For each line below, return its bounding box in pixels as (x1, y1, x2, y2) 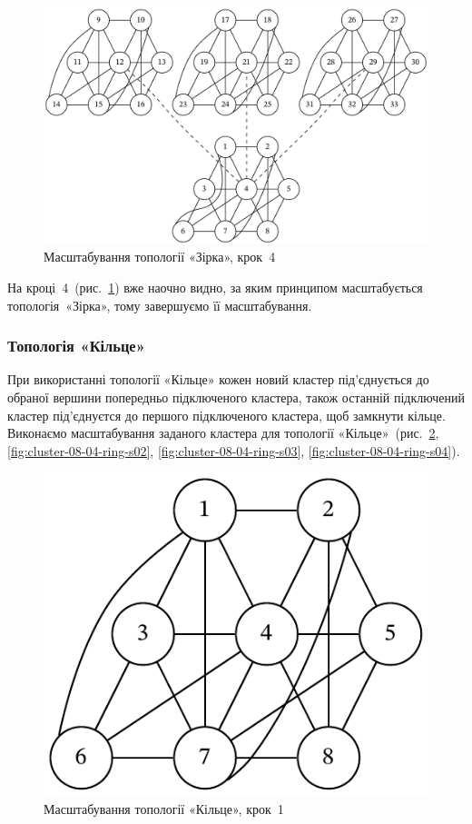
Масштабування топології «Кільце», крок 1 (44, 799, 284, 818)
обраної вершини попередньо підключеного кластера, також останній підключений (7, 388, 465, 407)
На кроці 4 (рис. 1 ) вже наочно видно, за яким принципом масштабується (7, 278, 423, 297)
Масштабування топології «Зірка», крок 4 (44, 247, 276, 266)
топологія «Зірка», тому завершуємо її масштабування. (7, 295, 312, 314)
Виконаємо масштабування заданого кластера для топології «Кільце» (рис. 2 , (7, 423, 439, 442)
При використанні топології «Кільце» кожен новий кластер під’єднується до (7, 370, 429, 389)
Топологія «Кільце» (7, 334, 146, 357)
